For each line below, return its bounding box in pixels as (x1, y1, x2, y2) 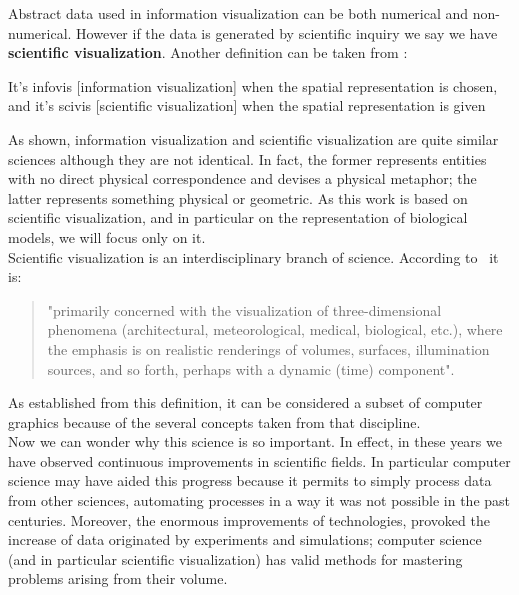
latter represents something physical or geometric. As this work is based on (8, 187, 468, 208)
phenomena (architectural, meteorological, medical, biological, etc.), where (47, 319, 503, 340)
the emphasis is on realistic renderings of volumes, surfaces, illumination (47, 338, 490, 359)
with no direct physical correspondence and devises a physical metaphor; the (8, 168, 477, 189)
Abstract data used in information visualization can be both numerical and (8, 3, 469, 23)
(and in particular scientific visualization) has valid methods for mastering (8, 548, 463, 569)
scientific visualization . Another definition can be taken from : (8, 42, 408, 63)
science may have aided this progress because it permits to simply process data (8, 470, 492, 491)
